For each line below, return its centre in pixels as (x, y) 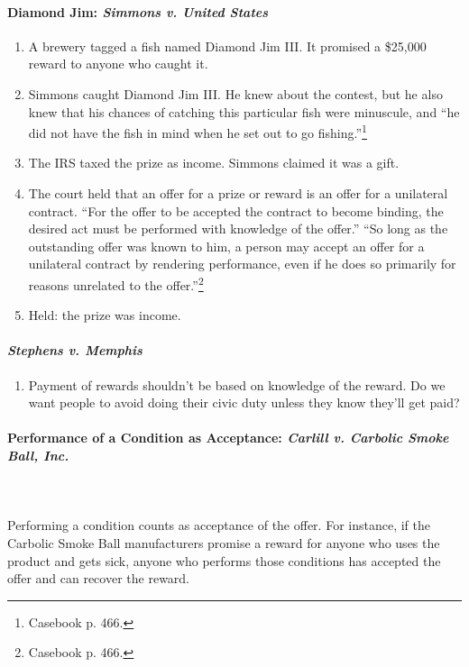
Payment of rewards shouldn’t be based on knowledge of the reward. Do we (237, 384)
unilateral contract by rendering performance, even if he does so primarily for (242, 264)
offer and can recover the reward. (99, 578)
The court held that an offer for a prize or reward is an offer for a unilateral (238, 193)
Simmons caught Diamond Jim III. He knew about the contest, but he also (235, 93)
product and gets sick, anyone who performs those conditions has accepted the (224, 560)
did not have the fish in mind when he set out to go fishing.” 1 (198, 131)
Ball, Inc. (38, 455)
